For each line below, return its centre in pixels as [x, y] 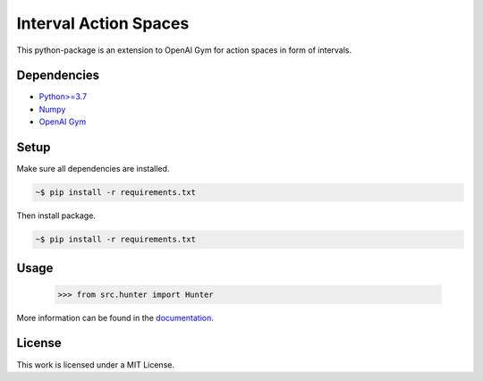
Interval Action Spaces [103, 23]
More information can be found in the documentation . [115, 317]
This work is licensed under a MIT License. [95, 364]
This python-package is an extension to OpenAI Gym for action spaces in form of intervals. [184, 50]
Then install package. [56, 216]
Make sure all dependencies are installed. [93, 169]
